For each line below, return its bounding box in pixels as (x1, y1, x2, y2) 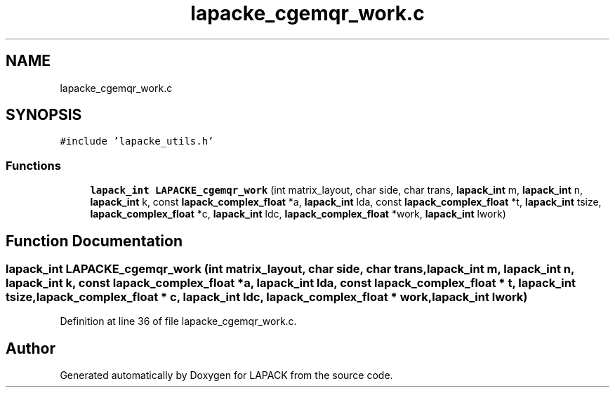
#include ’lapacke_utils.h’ (60, 135, 214, 147)
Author (6, 339, 55, 357)
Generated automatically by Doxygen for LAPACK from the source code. (60, 369, 393, 382)
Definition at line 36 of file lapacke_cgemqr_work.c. (60, 315, 297, 328)
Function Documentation (6, 232, 183, 250)
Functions (6, 158, 61, 173)
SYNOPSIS (6, 106, 82, 124)
